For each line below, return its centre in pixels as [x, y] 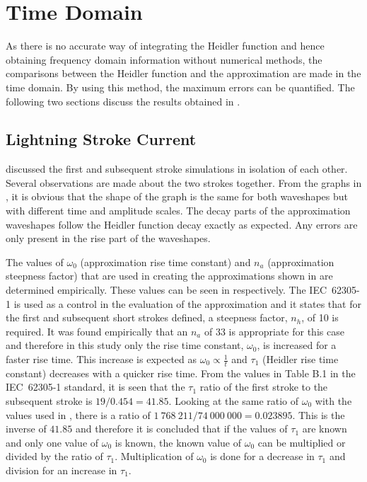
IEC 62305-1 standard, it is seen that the [95, 387]
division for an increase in [62, 470]
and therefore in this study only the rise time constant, [125, 345]
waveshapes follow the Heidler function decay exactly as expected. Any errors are [182, 224]
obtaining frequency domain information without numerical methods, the [164, 59]
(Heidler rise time [301, 359]
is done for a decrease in [262, 456]
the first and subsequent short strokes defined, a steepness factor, [147, 317]
